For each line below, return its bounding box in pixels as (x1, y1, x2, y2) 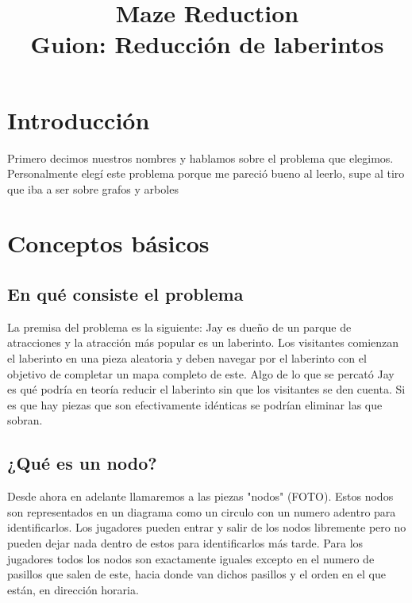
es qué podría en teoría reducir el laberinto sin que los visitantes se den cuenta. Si (7, 381, 406, 398)
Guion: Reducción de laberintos (30, 28, 384, 60)
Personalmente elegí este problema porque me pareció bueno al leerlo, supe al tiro (7, 165, 405, 182)
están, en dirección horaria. (7, 581, 139, 597)
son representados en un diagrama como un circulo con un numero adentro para (7, 503, 396, 520)
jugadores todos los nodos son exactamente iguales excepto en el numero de (7, 550, 375, 567)
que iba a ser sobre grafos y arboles (7, 180, 179, 197)
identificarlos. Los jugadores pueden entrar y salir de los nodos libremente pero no (7, 519, 406, 536)
